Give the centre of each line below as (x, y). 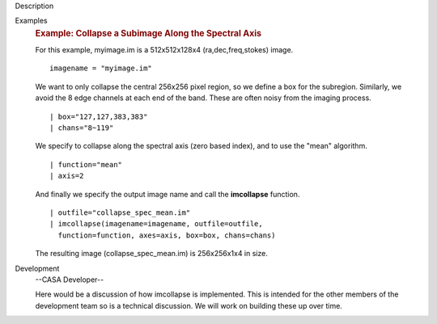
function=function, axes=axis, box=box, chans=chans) (167, 235)
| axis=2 (67, 176)
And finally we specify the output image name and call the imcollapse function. (168, 194)
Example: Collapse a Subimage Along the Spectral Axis (148, 33)
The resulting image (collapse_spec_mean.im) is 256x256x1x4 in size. (152, 254)
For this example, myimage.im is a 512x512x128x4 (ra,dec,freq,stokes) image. (164, 50)
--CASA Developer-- (70, 280)
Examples (31, 21)
